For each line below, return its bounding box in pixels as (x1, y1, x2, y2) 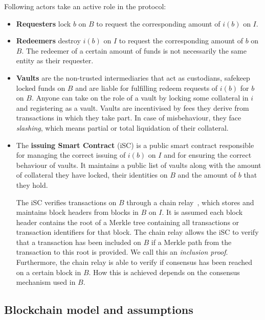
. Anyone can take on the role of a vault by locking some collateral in (31, 92, 249, 103)
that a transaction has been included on (16, 236, 141, 247)
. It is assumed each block (162, 207, 243, 217)
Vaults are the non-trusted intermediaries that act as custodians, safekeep (16, 72, 250, 83)
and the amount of (178, 169, 236, 180)
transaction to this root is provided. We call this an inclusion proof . (16, 247, 228, 257)
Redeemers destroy (16, 35, 81, 46)
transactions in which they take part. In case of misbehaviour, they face (16, 112, 241, 123)
